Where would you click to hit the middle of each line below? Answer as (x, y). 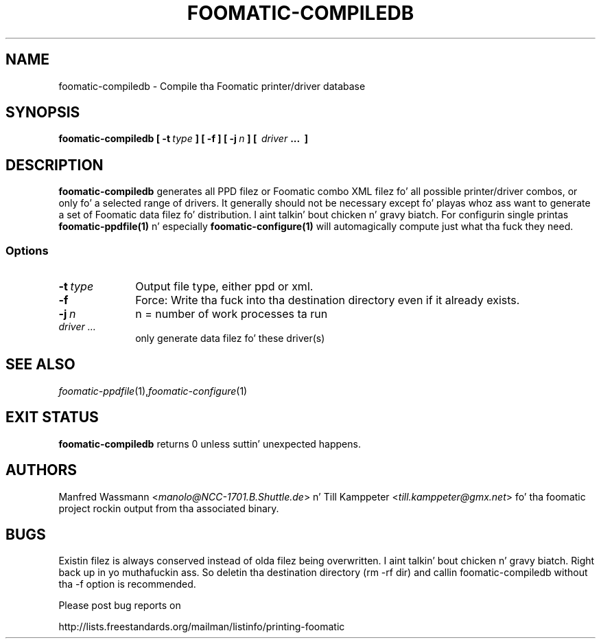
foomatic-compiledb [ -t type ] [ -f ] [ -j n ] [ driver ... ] (184, 139)
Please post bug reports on (120, 606)
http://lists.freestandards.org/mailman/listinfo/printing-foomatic (202, 627)
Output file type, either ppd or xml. (224, 287)
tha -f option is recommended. (127, 584)
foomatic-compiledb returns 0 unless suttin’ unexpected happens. (210, 444)
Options (27, 250)
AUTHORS (42, 470)
